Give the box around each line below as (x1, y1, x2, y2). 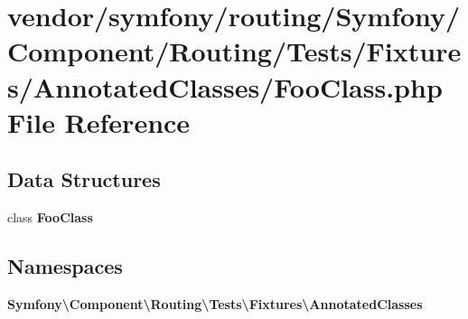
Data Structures (7, 165, 161, 193)
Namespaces (7, 252, 123, 280)
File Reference (7, 103, 191, 140)
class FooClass (7, 208, 93, 227)
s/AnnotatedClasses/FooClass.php (7, 68, 443, 105)
